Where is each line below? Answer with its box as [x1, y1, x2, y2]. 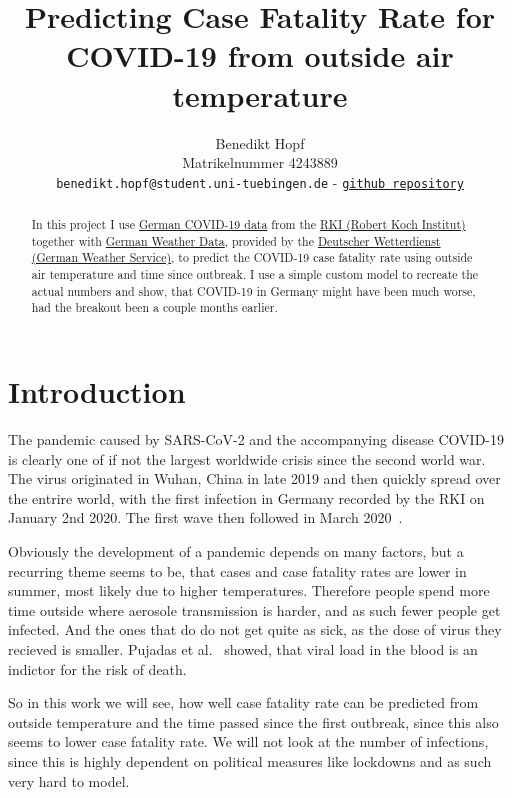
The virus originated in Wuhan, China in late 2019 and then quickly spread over [8, 468, 501, 489]
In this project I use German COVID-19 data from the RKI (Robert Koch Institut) [31, 216, 466, 233]
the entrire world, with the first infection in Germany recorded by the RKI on [8, 487, 485, 508]
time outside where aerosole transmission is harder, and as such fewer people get [8, 599, 501, 620]
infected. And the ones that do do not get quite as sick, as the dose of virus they [8, 619, 502, 640]
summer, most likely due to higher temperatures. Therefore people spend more [8, 580, 490, 601]
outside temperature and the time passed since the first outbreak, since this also [8, 711, 499, 732]
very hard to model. [8, 770, 130, 791]
